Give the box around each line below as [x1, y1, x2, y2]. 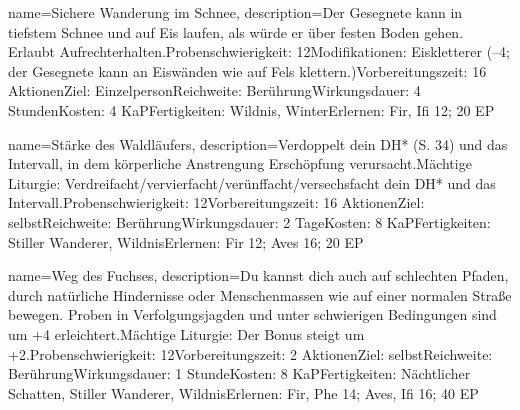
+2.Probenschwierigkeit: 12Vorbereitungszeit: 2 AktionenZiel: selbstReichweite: [8, 343, 493, 364]
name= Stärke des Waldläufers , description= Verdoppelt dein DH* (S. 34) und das [8, 133, 508, 154]
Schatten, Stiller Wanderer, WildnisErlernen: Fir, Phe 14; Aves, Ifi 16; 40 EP [8, 382, 479, 403]
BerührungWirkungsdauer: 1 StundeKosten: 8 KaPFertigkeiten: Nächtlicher [8, 363, 471, 384]
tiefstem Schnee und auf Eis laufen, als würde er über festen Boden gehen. [8, 21, 464, 42]
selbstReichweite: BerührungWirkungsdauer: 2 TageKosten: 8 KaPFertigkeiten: [8, 211, 491, 232]
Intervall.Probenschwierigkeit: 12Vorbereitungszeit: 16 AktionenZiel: [8, 192, 425, 213]
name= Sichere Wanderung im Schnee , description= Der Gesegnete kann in [8, 2, 463, 22]
